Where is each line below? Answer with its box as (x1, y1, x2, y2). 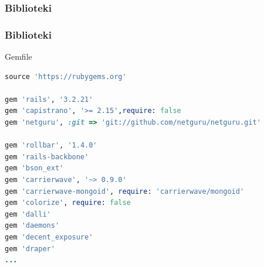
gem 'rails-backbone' (5, 152, 89, 161)
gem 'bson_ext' (5, 164, 64, 173)
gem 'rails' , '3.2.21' (5, 95, 93, 104)
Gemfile (5, 50, 32, 63)
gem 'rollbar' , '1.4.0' (5, 141, 97, 150)
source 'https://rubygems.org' (5, 72, 127, 81)
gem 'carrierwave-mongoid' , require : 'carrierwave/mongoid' (5, 187, 245, 196)
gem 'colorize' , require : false (5, 198, 131, 207)
